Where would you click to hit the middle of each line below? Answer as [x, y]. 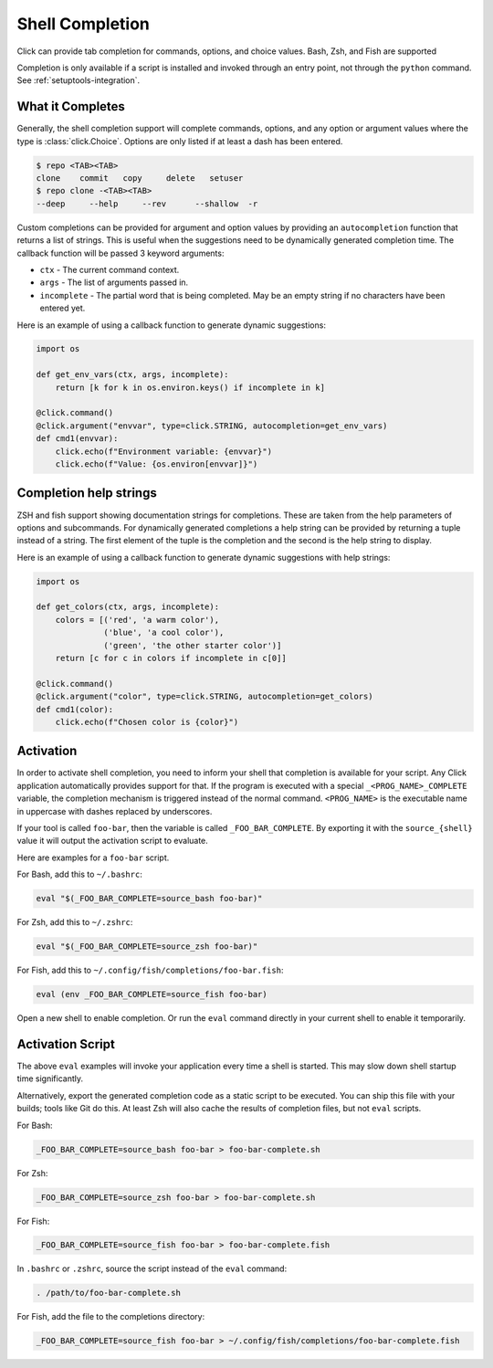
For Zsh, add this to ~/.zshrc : [75, 922]
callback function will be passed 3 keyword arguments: [121, 253]
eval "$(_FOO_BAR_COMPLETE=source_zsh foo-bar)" [147, 947]
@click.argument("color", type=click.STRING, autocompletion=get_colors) [205, 697]
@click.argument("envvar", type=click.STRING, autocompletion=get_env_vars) [212, 426]
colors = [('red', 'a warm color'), [137, 620]
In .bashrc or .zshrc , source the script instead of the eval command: [152, 1268]
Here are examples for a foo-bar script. [93, 858]
